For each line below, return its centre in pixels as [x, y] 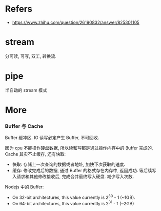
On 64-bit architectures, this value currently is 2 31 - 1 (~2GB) [73, 203]
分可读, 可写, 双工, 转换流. [31, 56]
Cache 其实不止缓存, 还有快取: [35, 154]
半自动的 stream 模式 [26, 90]
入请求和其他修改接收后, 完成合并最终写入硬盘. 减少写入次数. [73, 176]
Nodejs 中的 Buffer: [24, 187]
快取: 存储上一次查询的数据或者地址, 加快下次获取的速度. [69, 164]
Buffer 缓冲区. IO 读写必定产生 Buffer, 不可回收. [52, 138]
